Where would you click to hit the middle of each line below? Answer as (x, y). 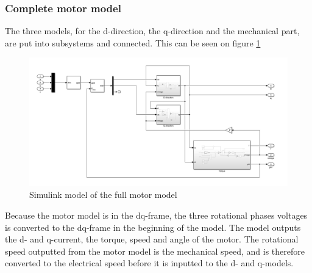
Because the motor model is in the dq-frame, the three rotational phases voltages (156, 215)
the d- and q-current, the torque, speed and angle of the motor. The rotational (152, 239)
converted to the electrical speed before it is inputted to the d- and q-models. (149, 263)
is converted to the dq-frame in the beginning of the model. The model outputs (153, 227)
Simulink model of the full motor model (103, 195)
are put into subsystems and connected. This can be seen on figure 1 (133, 42)
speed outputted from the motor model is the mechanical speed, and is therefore (155, 251)
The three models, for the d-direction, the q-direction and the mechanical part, (152, 31)
